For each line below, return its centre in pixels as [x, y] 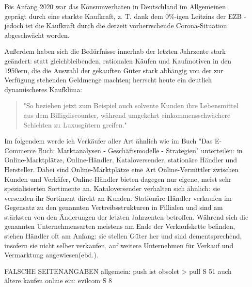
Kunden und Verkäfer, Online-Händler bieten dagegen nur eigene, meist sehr [118, 179]
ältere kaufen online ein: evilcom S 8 [58, 280]
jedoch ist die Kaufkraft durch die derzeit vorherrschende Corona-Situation [116, 25]
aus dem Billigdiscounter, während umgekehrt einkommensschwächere [127, 115]
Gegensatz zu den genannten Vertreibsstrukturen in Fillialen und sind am [114, 207]
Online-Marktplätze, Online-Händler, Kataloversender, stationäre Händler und [121, 160]
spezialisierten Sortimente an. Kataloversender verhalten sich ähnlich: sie [112, 188]
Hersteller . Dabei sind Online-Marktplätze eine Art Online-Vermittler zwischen [122, 169]
